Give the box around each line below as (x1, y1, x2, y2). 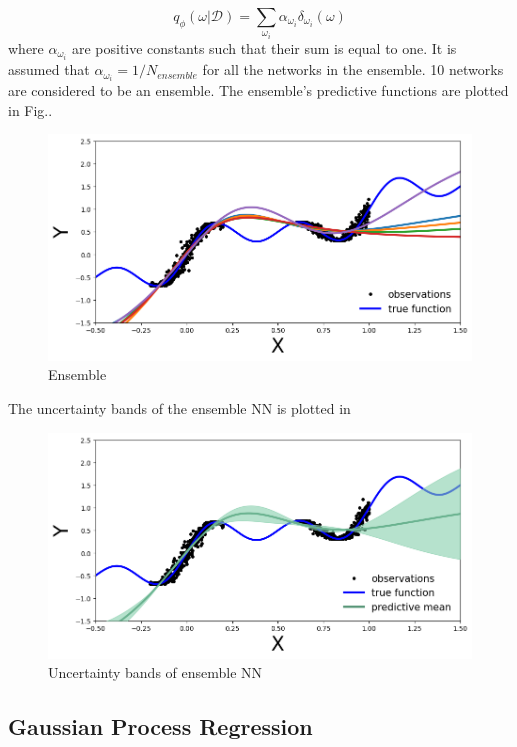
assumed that (8, 59, 90, 80)
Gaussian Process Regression (8, 711, 313, 742)
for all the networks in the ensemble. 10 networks (202, 59, 504, 80)
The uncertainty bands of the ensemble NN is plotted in (8, 397, 351, 418)
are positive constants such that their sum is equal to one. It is (71, 38, 457, 59)
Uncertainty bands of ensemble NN (48, 662, 263, 683)
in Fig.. (8, 99, 53, 120)
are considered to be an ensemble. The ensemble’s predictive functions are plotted (8, 80, 509, 101)
